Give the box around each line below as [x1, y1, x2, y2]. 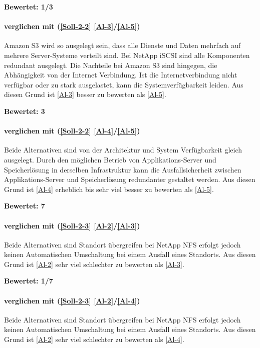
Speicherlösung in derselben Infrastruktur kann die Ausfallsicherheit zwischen [4, 164, 241, 174]
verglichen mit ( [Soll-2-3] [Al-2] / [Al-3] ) [4, 220, 140, 230]
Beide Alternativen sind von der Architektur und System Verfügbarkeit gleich [4, 144, 242, 155]
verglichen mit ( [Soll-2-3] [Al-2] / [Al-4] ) [4, 295, 140, 305]
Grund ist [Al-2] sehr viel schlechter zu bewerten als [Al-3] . [4, 258, 184, 269]
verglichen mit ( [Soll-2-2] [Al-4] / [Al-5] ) [4, 125, 140, 136]
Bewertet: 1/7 [4, 275, 53, 286]
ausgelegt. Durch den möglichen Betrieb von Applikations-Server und [4, 154, 216, 164]
